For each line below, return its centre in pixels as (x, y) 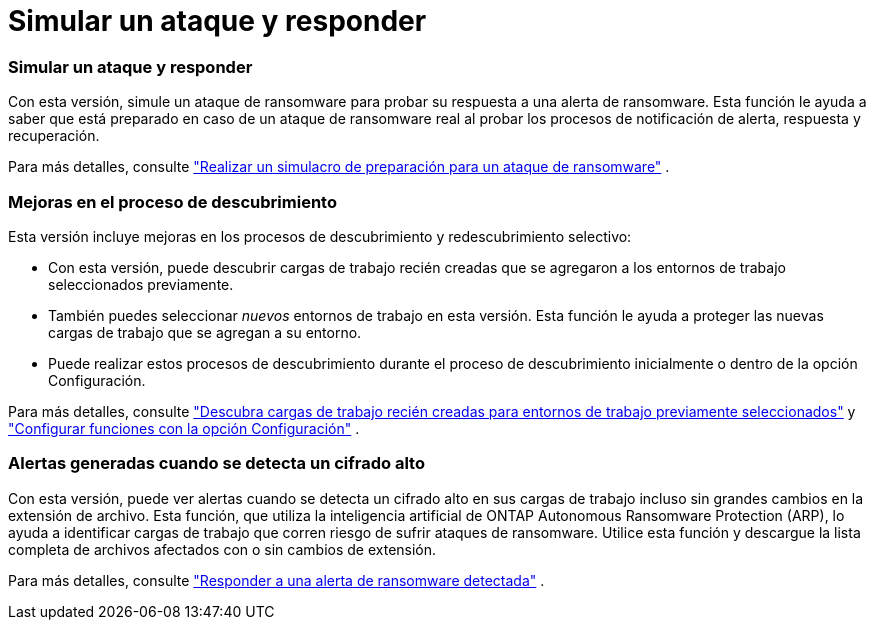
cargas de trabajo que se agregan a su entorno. (205, 332)
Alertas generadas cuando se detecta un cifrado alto (216, 463)
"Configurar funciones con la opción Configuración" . (184, 428)
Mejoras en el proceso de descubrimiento (172, 201)
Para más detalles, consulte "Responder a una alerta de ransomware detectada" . (276, 580)
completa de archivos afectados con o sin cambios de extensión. (222, 549)
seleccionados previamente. (141, 284)
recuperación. (54, 136)
